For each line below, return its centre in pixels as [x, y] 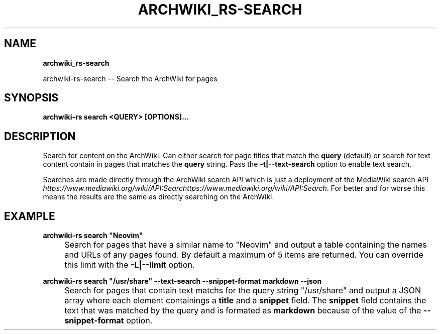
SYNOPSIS [31, 98]
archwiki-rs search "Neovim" [93, 236]
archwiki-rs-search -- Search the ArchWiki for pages [130, 78]
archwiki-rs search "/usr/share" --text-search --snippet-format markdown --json [182, 281]
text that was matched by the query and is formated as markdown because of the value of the [243, 311]
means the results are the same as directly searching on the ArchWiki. [158, 197]
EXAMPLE [30, 216]
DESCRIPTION [40, 136]
